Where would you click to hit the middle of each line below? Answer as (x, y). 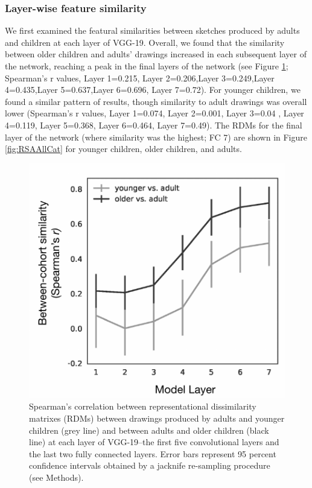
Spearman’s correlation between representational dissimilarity (143, 406)
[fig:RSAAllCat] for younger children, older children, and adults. (123, 149)
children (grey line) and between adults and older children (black (149, 430)
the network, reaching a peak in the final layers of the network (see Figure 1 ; (147, 66)
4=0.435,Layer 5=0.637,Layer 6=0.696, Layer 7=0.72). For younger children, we (153, 90)
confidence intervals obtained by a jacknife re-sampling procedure (150, 465)
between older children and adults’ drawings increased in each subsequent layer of (156, 54)
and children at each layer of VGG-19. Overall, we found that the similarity (145, 42)
